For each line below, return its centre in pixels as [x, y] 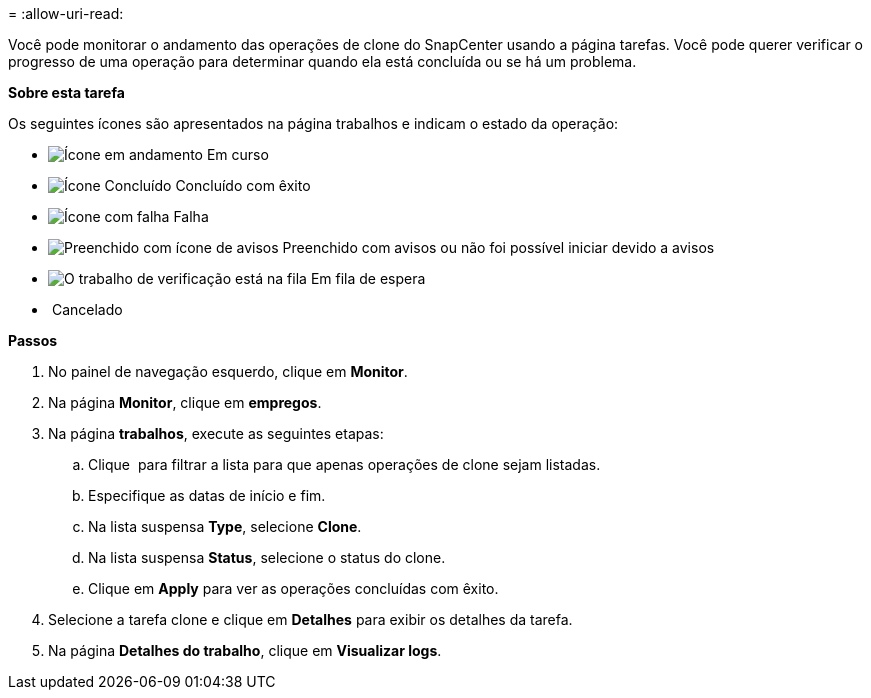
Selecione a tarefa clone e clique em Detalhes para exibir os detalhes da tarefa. [310, 619]
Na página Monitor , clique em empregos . [185, 402]
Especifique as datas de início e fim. [207, 495]
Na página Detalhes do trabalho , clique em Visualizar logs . [245, 650]
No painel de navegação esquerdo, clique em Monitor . [228, 371]
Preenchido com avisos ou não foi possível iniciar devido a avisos [498, 247]
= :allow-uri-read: [66, 13]
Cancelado [87, 309]
